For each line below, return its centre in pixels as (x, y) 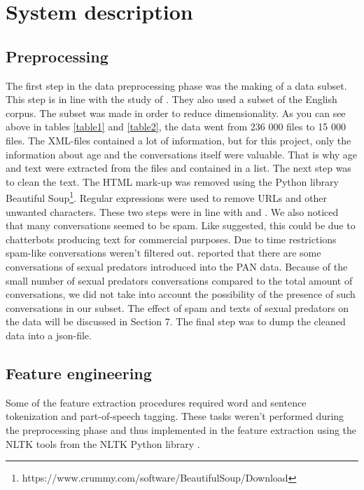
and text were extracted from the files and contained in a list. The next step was (178, 168)
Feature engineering (79, 373)
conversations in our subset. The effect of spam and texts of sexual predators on (177, 307)
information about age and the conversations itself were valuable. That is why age (182, 154)
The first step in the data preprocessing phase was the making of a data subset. (176, 85)
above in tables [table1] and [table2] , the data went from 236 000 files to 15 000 (176, 127)
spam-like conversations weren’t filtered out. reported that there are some (163, 253)
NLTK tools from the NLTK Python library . (103, 443)
